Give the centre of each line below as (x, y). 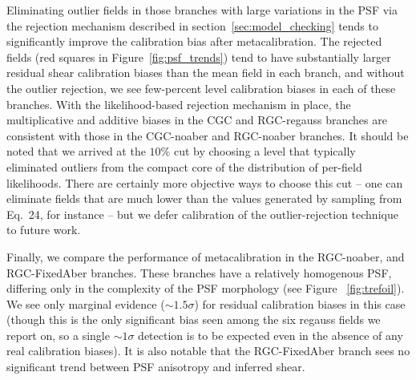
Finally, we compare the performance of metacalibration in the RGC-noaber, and (206, 256)
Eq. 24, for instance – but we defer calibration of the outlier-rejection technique (202, 214)
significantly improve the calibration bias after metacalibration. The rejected (194, 41)
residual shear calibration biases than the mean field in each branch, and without (206, 73)
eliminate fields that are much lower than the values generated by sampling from (204, 198)
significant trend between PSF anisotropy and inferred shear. (156, 367)
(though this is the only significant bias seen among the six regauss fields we (194, 319)
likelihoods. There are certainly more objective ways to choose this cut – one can (205, 182)
